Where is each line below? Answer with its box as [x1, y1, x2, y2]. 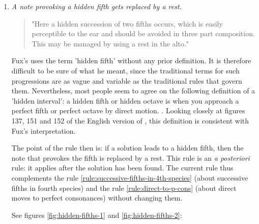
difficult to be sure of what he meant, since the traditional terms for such [11, 65, 240, 76]
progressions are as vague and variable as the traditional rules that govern [11, 75, 242, 86]
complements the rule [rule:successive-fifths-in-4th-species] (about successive [11, 172, 248, 183]
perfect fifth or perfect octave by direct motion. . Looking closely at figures [11, 105, 245, 116]
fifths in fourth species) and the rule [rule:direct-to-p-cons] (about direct [11, 182, 237, 193]
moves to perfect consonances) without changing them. [11, 192, 183, 203]
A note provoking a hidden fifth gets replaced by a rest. [11, 1, 182, 11]
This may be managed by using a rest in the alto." [32, 38, 189, 48]
